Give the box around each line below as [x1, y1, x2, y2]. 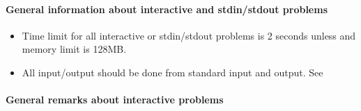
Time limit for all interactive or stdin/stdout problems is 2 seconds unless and [22, 28, 356, 42]
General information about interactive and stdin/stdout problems [6, 1, 328, 16]
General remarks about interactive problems [6, 92, 224, 107]
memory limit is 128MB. [22, 42, 127, 56]
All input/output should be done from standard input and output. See [22, 65, 323, 79]
